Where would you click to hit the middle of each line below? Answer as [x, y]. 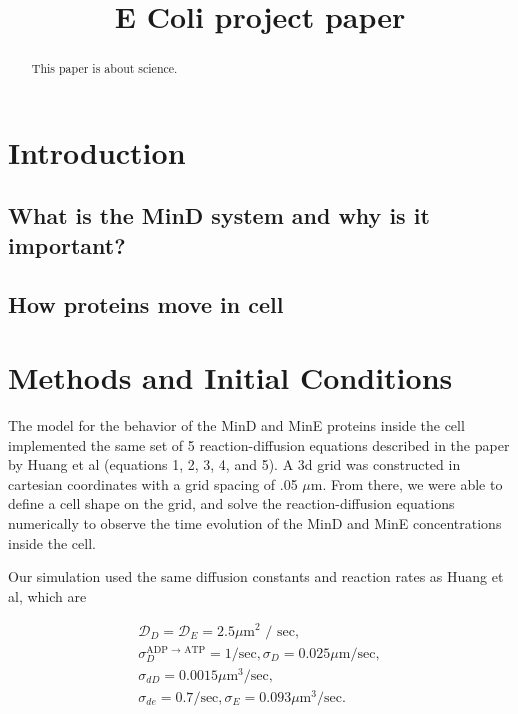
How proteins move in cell [146, 303]
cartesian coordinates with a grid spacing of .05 [153, 483]
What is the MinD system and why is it [219, 215]
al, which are [47, 595]
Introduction [97, 151]
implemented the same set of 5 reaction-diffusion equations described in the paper [259, 444]
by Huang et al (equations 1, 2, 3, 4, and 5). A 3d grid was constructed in [234, 464]
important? [67, 244]
